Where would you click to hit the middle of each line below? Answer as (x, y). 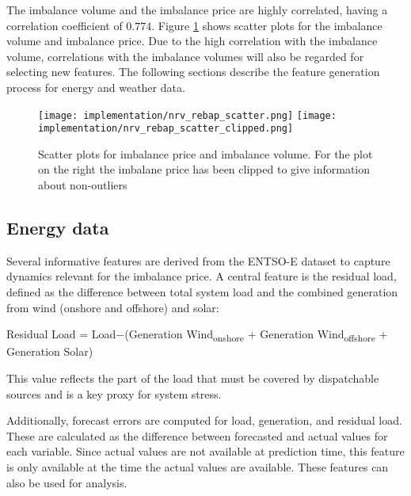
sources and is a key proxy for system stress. (114, 393)
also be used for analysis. (67, 482)
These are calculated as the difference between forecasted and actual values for (197, 435)
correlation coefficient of (65, 25)
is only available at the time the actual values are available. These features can (198, 466)
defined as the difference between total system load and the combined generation (202, 292)
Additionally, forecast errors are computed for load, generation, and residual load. (204, 420)
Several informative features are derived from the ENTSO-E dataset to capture (198, 260)
